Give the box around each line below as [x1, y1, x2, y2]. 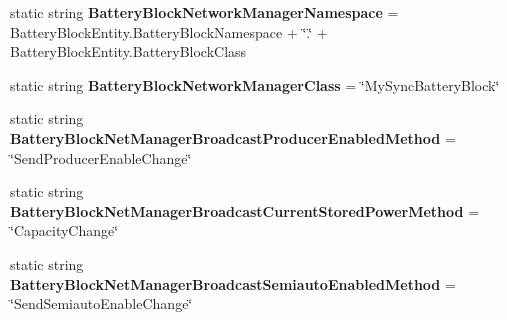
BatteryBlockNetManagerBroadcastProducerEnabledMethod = [10, 127, 456, 148]
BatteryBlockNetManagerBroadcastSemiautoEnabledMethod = [10, 273, 456, 294]
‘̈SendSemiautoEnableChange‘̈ [10, 293, 193, 314]
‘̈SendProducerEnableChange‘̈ [10, 147, 192, 168]
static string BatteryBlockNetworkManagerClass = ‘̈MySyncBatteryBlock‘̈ [10, 74, 500, 95]
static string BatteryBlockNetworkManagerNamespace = [10, 2, 399, 22]
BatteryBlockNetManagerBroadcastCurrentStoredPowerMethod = [10, 200, 480, 221]
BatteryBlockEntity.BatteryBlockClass [10, 41, 247, 62]
